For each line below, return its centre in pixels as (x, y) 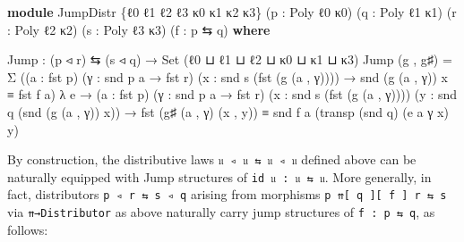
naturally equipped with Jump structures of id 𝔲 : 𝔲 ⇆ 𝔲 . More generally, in (219, 176)
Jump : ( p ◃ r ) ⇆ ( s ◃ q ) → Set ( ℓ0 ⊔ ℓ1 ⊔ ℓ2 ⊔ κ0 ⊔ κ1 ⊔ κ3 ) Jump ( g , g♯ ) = (230, 59)
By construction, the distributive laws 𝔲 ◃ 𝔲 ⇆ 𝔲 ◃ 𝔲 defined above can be (212, 159)
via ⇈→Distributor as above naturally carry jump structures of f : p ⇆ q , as (221, 212)
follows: (28, 229)
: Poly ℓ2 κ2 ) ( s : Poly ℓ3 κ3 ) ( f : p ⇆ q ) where (139, 29)
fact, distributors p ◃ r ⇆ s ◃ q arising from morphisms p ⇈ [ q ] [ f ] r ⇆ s (227, 194)
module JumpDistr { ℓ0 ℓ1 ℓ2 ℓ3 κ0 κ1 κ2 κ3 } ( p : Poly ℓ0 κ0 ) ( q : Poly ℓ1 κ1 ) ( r (232, 12)
